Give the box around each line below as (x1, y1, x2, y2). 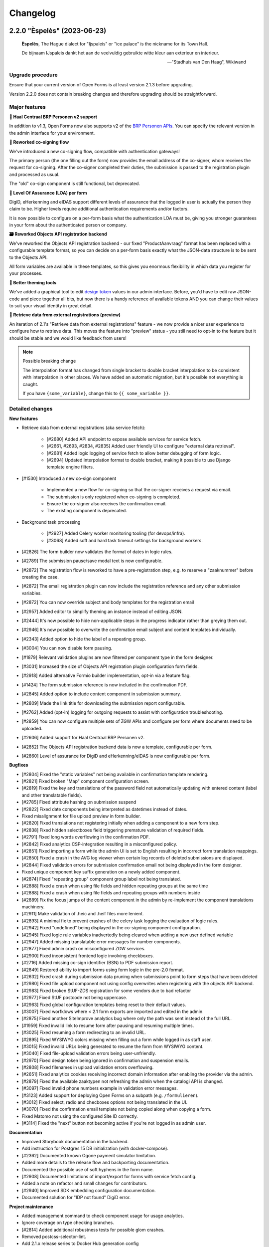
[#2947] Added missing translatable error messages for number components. (21, 939, 181, 945)
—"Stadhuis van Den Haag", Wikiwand (167, 59, 246, 65)
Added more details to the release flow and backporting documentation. (21, 1160, 169, 1166)
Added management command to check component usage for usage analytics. (21, 1213, 184, 1219)
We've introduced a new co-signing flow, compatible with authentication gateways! (9, 148, 180, 154)
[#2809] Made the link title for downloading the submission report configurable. (21, 700, 186, 706)
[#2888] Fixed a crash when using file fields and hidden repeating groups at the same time (21, 883, 208, 889)
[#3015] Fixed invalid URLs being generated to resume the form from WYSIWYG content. (21, 1043, 204, 1049)
